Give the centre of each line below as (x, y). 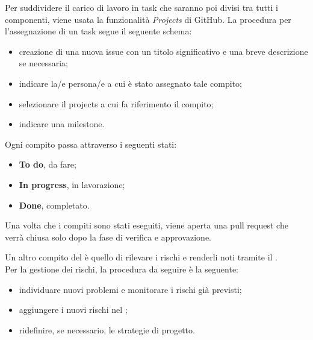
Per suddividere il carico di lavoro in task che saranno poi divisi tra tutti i (141, 7)
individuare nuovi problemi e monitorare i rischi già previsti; (130, 289)
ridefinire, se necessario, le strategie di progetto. (107, 329)
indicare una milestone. (62, 124)
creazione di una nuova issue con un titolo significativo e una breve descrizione (163, 51)
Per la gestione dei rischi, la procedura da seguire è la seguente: (122, 269)
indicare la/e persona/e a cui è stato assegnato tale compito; (130, 83)
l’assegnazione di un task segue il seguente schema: (98, 31)
